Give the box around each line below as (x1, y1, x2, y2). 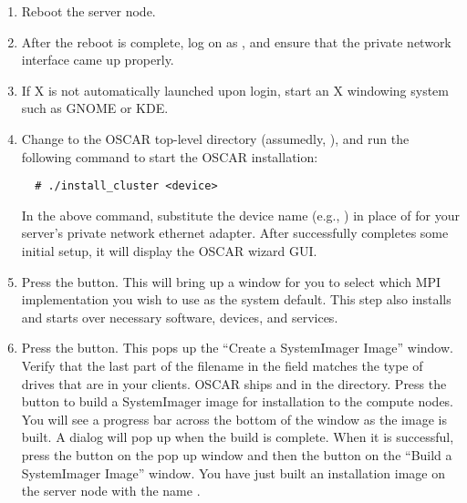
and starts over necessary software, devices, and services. (21, 307, 338, 326)
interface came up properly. (21, 50, 174, 69)
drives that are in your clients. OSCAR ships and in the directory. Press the (21, 374, 447, 393)
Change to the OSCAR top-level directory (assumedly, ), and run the (21, 128, 410, 148)
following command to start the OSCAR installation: (21, 147, 318, 166)
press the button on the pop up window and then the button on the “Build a (21, 445, 452, 464)
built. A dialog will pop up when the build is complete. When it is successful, (21, 427, 454, 447)
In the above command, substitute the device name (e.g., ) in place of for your (21, 205, 460, 224)
